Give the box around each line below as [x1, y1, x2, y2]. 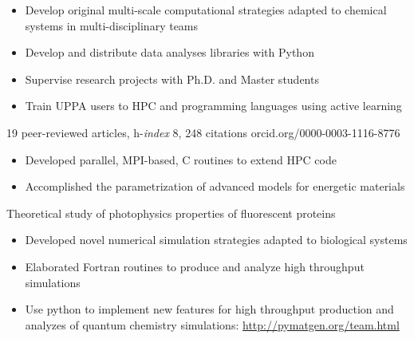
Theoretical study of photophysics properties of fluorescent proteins [6, 204, 336, 221]
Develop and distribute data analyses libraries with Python [25, 44, 314, 61]
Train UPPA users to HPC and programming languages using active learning [25, 97, 402, 114]
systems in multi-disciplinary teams [25, 17, 199, 34]
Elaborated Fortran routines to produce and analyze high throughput [25, 258, 365, 274]
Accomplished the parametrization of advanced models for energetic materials [25, 178, 405, 195]
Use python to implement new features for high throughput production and [25, 301, 394, 317]
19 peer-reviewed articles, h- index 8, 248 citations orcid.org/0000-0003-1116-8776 [6, 124, 400, 140]
